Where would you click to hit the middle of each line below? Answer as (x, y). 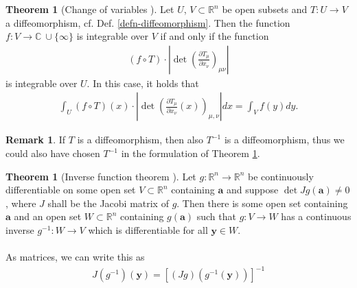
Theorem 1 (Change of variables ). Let (90, 9)
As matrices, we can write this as (75, 257)
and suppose (252, 190)
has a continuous (316, 216)
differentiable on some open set (71, 190)
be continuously (281, 176)
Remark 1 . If (36, 140)
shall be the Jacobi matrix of (108, 203)
